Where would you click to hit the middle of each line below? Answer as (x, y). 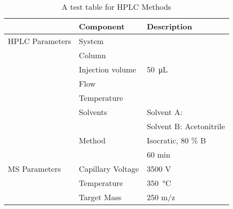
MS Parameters (34, 169)
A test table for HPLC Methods (116, 7)
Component (102, 26)
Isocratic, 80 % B (176, 140)
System (91, 41)
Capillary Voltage (109, 169)
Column (92, 55)
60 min (159, 154)
